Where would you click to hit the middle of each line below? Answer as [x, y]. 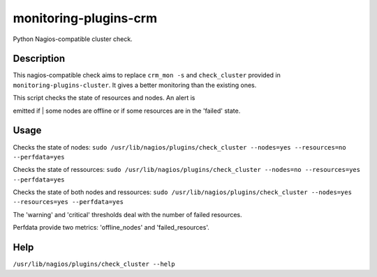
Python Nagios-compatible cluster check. [73, 39]
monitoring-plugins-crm [85, 18]
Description [39, 59]
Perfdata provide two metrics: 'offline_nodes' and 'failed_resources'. [111, 228]
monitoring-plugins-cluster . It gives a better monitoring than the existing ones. [135, 85]
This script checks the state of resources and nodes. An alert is [104, 98]
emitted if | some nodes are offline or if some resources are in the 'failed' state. [127, 111]
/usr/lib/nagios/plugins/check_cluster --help [94, 264]
